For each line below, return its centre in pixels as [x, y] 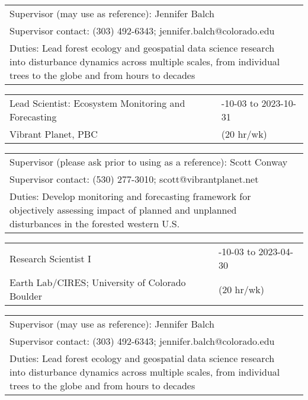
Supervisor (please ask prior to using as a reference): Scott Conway [149, 162]
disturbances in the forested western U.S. [95, 223]
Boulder [26, 296]
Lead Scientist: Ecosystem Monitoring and [97, 103]
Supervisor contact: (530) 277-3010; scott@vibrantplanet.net [134, 179]
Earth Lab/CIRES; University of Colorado [98, 282]
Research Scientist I [50, 258]
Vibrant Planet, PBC [54, 134]
